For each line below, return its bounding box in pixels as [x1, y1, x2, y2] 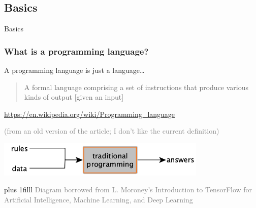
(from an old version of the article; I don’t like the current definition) [4, 126, 219, 136]
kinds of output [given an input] [24, 92, 124, 102]
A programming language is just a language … [4, 65, 145, 75]
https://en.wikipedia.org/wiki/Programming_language [4, 108, 175, 119]
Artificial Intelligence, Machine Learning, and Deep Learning [4, 194, 193, 204]
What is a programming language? [4, 45, 149, 57]
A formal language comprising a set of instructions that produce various [24, 81, 249, 92]
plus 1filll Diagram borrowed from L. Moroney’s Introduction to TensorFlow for [4, 184, 252, 195]
